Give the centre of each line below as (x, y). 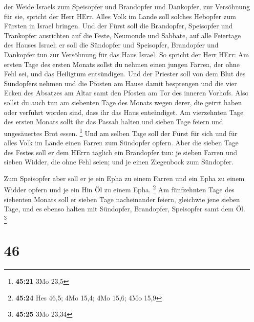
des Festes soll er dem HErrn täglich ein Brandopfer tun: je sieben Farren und (121, 152)
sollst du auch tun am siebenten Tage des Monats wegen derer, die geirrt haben (123, 102)
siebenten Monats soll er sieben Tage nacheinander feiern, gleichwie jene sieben (122, 199)
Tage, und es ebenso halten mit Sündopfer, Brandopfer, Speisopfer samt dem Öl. (125, 209)
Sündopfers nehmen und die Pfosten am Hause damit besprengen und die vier (121, 83)
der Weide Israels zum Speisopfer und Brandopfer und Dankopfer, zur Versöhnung (127, 6)
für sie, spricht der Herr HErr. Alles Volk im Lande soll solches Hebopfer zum (120, 16)
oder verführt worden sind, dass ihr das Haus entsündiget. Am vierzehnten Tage (124, 112)
